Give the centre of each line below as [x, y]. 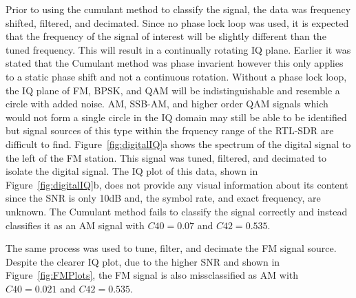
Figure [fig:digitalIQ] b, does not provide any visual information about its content [177, 184]
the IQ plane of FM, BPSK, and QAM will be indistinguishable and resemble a [173, 90]
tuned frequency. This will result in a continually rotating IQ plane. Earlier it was [178, 49]
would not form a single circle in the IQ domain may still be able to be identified [176, 117]
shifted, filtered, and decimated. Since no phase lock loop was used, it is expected [177, 22]
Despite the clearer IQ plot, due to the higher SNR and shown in [143, 261]
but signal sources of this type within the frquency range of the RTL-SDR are [170, 130]
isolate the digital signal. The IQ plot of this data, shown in [132, 171]
